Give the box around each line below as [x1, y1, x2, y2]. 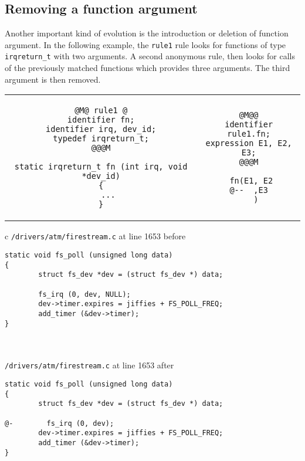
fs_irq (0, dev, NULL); [38, 290, 131, 299]
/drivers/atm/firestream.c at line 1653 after [5, 359, 174, 371]
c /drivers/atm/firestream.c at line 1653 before [5, 230, 186, 242]
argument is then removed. [5, 73, 101, 85]
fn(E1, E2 [229, 176, 273, 186]
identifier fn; [67, 115, 135, 125]
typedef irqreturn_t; [53, 134, 149, 144]
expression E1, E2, [205, 138, 292, 148]
